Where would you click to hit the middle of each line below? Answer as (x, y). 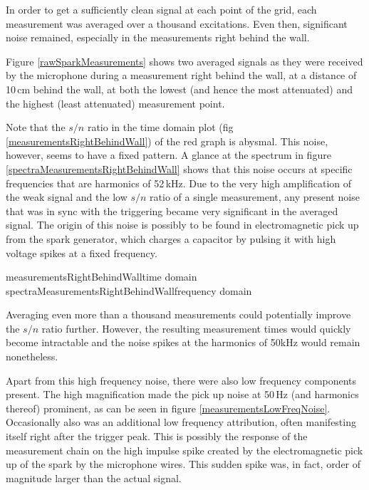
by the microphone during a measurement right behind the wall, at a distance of (181, 75)
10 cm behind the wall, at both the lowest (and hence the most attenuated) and (180, 89)
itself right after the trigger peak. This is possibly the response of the (157, 436)
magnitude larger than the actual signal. (94, 478)
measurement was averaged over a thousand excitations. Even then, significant (177, 23)
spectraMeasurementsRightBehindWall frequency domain (129, 290)
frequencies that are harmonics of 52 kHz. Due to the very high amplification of (179, 183)
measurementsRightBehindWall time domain (102, 277)
